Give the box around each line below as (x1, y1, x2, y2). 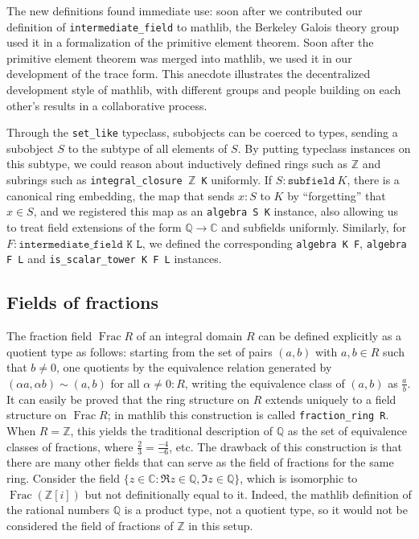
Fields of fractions (6, 290, 159, 315)
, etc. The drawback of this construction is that (169, 438, 402, 455)
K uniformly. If (201, 171, 273, 188)
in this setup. (188, 516, 253, 533)
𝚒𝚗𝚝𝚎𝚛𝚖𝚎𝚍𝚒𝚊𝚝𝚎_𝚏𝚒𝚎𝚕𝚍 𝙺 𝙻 (18, 238, 142, 250)
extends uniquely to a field (265, 390, 396, 407)
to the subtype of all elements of (68, 139, 228, 156)
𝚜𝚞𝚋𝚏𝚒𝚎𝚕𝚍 (287, 175, 335, 187)
